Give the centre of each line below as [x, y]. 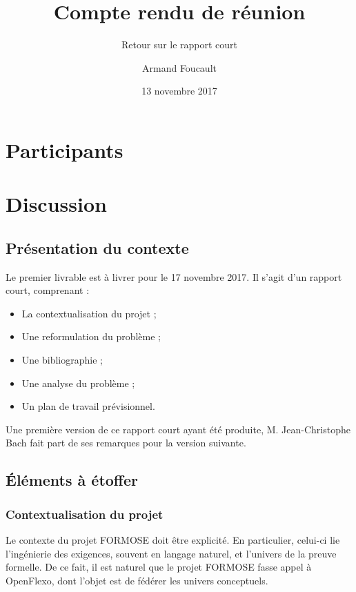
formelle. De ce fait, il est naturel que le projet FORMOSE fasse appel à [159, 567]
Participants [65, 149]
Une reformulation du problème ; [91, 336]
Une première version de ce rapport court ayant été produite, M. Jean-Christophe [178, 429]
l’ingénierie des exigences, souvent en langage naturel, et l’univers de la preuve [171, 553]
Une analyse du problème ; [78, 383]
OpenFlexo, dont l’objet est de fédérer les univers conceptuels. [137, 580]
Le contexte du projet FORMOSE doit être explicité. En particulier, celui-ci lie [173, 540]
